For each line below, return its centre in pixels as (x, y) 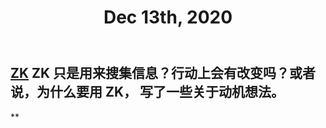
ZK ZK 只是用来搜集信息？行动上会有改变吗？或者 (163, 73)
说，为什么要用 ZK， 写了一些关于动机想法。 (147, 92)
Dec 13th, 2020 (168, 17)
